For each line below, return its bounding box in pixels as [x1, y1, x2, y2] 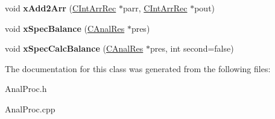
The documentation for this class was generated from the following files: [5, 62, 271, 75]
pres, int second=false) [150, 42, 234, 55]
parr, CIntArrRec [122, 2, 188, 14]
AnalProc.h [5, 82, 47, 95]
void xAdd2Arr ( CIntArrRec [5, 2, 116, 14]
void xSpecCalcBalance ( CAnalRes [5, 42, 144, 55]
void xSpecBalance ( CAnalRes [5, 22, 125, 34]
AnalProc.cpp [5, 102, 55, 115]
